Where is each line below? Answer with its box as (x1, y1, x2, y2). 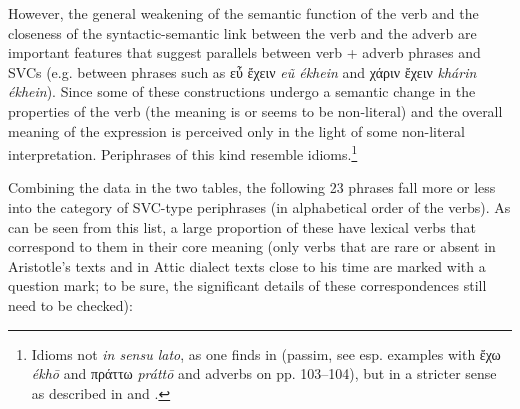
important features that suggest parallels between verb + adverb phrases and (8, 42, 481, 63)
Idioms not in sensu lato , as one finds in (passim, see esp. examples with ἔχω (31, 343, 501, 364)
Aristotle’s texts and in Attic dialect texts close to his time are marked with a (8, 255, 486, 276)
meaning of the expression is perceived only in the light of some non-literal (8, 120, 465, 141)
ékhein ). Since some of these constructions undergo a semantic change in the (8, 81, 476, 102)
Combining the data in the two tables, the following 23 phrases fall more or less (8, 177, 496, 198)
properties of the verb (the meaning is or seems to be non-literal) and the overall (8, 100, 503, 121)
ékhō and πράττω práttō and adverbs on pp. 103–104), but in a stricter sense (31, 363, 497, 384)
